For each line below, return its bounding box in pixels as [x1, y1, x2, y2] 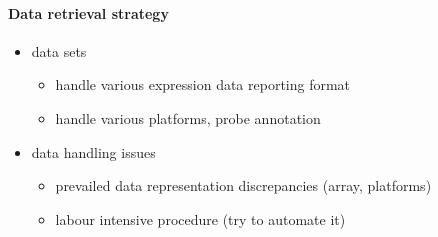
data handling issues [31, 141, 156, 162]
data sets [31, 40, 87, 61]
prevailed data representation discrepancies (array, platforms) [55, 175, 432, 196]
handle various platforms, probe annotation [55, 107, 321, 128]
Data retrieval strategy [8, 2, 169, 23]
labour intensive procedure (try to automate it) [55, 208, 346, 229]
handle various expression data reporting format [55, 74, 351, 95]
